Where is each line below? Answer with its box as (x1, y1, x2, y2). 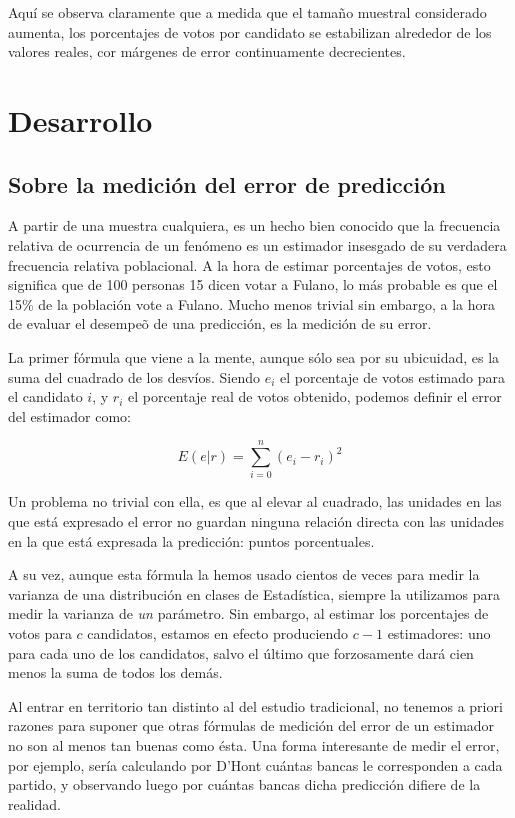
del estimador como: (8, 405, 131, 426)
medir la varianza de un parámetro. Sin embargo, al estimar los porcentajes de (8, 603, 489, 624)
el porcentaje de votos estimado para (279, 366, 505, 387)
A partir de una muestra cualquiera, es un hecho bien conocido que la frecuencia (8, 215, 501, 236)
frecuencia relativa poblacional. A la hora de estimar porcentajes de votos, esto (8, 254, 491, 275)
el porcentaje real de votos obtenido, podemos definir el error (127, 386, 502, 407)
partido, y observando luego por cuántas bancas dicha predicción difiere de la (8, 774, 481, 795)
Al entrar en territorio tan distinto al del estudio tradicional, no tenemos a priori (8, 695, 503, 716)
